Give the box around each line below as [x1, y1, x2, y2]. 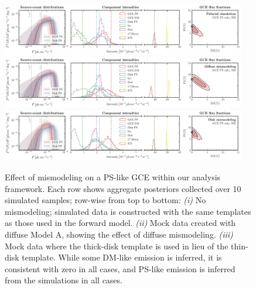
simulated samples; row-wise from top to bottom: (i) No [5, 194, 206, 206]
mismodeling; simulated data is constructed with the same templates [5, 205, 251, 217]
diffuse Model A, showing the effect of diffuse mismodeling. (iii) [5, 228, 233, 240]
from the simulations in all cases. [5, 274, 122, 286]
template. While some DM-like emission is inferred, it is [22, 251, 222, 263]
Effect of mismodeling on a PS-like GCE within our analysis [5, 171, 221, 183]
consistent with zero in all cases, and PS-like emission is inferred [5, 262, 235, 275]
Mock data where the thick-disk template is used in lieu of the [5, 239, 228, 252]
